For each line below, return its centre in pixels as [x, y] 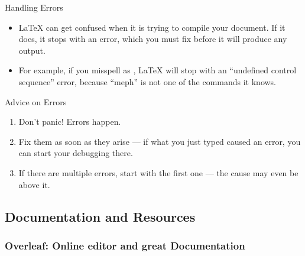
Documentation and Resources [100, 216]
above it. [34, 184]
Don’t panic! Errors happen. [70, 121]
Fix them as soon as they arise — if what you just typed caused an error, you [160, 141]
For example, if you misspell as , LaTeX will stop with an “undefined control [158, 70]
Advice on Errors [36, 101]
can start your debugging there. [76, 153]
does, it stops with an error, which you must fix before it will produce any [153, 39]
